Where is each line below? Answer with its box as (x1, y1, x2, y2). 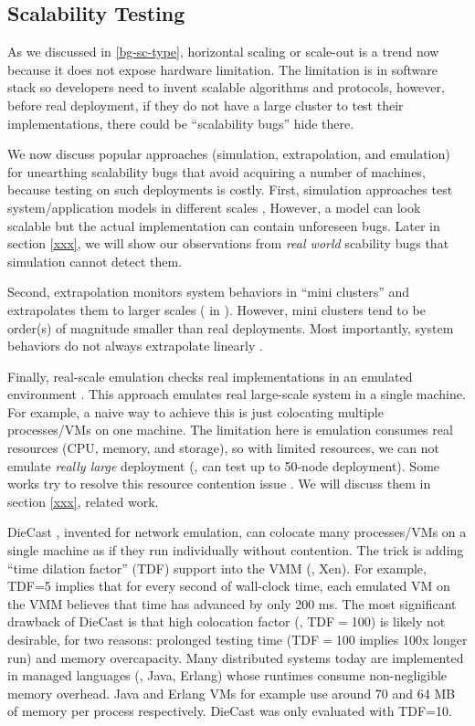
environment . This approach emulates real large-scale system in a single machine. (7, 384, 466, 404)
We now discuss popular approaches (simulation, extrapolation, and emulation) (7, 144, 450, 163)
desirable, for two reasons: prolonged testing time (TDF (7, 630, 320, 649)
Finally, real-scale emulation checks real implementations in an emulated (7, 366, 413, 385)
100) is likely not (351, 612, 446, 631)
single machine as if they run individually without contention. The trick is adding (7, 541, 464, 560)
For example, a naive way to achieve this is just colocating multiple (7, 402, 384, 421)
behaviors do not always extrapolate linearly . (7, 336, 263, 355)
